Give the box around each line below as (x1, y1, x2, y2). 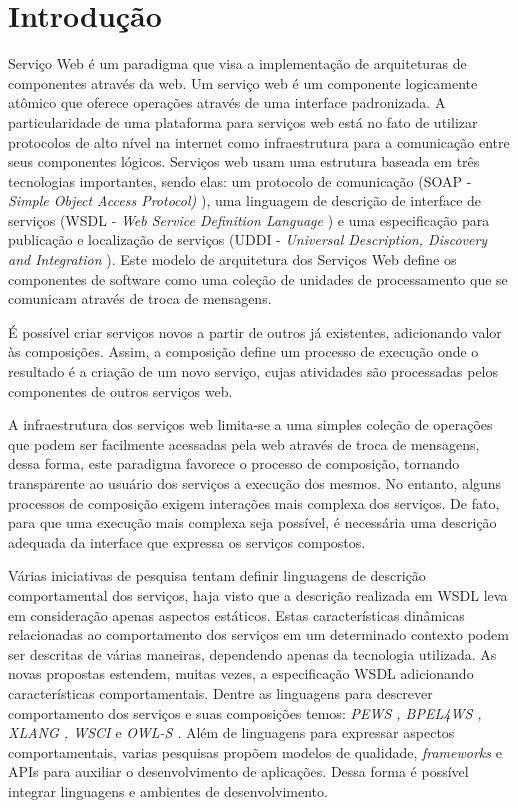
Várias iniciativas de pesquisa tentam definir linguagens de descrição (8, 565, 426, 586)
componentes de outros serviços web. (8, 380, 233, 401)
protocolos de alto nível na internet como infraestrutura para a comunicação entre (8, 131, 510, 152)
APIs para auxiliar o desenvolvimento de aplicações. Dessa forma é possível (8, 761, 469, 782)
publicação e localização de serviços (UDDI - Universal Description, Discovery (8, 229, 488, 250)
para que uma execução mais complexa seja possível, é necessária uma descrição (8, 512, 497, 533)
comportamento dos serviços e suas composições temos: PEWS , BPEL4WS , (8, 702, 482, 723)
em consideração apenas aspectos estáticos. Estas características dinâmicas (8, 604, 465, 625)
